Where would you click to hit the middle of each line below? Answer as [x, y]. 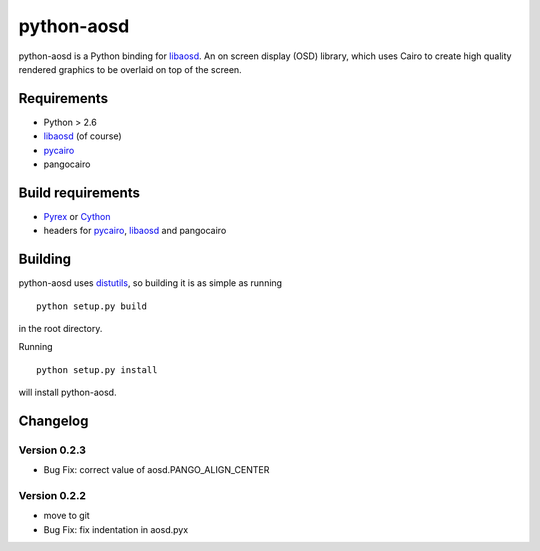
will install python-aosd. [67, 392]
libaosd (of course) [82, 136]
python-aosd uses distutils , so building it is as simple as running [150, 283]
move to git [66, 516]
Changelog [53, 420]
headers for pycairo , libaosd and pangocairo [135, 231]
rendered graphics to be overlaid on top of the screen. [130, 69]
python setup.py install [97, 369]
